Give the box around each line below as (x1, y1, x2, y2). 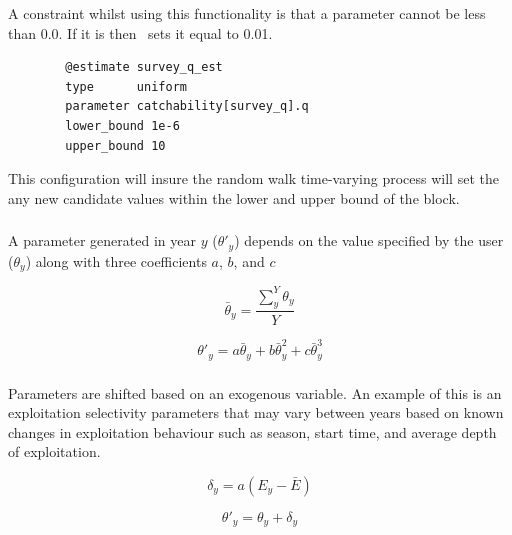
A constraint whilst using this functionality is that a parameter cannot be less (8, 3, 486, 23)
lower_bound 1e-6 (65, 118, 180, 133)
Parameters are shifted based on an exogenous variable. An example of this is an (8, 382, 502, 403)
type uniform (65, 79, 187, 94)
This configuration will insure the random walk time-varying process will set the (8, 168, 499, 189)
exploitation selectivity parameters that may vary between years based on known (8, 402, 504, 423)
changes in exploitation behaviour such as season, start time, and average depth (8, 421, 497, 442)
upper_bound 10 (65, 138, 166, 153)
